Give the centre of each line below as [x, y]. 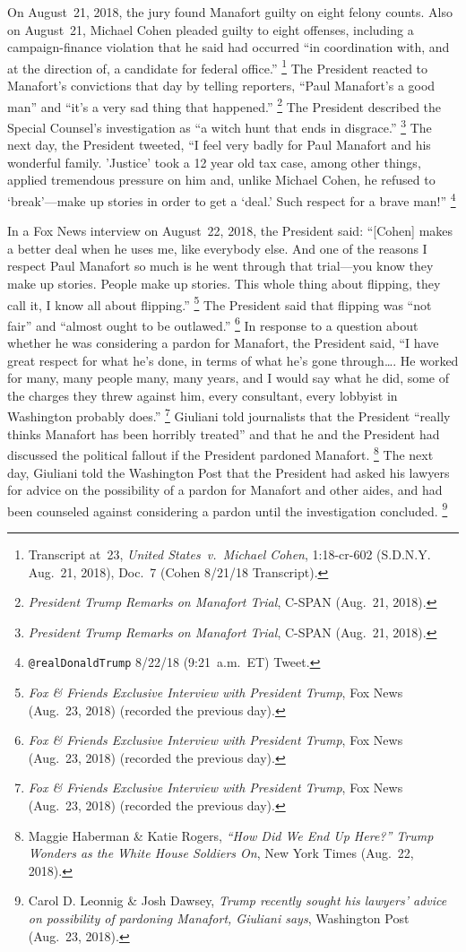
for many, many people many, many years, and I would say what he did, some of [229, 378]
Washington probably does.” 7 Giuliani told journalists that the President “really [229, 415]
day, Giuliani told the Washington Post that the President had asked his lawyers [229, 472]
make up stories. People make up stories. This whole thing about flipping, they [224, 283]
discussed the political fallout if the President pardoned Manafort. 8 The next [220, 453]
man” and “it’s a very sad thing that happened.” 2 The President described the [224, 105]
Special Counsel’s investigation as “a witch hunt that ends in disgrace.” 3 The [220, 125]
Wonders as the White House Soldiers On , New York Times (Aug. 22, [221, 853]
